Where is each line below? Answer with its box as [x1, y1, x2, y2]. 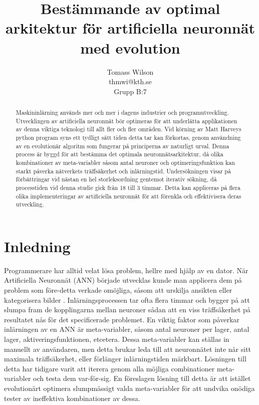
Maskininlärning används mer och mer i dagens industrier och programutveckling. [16, 108, 229, 117]
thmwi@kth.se [109, 76, 152, 87]
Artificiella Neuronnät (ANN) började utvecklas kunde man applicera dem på [4, 275, 242, 285]
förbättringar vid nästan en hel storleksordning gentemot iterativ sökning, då [16, 175, 217, 183]
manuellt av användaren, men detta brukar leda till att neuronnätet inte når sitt [4, 343, 251, 354]
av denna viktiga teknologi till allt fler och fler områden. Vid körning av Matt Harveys [16, 125, 241, 133]
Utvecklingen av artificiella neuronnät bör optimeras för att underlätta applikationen [16, 116, 237, 125]
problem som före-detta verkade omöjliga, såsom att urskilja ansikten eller [4, 285, 232, 295]
